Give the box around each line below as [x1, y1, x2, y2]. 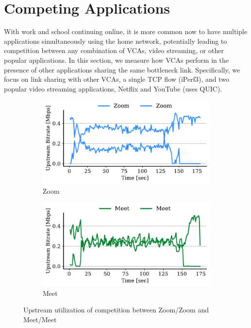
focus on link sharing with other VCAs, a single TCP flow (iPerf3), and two [4, 74, 229, 84]
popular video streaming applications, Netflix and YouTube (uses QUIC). [4, 83, 222, 93]
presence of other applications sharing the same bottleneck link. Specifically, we [4, 64, 240, 74]
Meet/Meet [23, 314, 57, 324]
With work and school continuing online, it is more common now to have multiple [4, 26, 248, 36]
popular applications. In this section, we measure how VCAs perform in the [4, 55, 229, 65]
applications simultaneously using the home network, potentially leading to [4, 36, 227, 46]
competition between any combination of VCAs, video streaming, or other [4, 45, 224, 55]
